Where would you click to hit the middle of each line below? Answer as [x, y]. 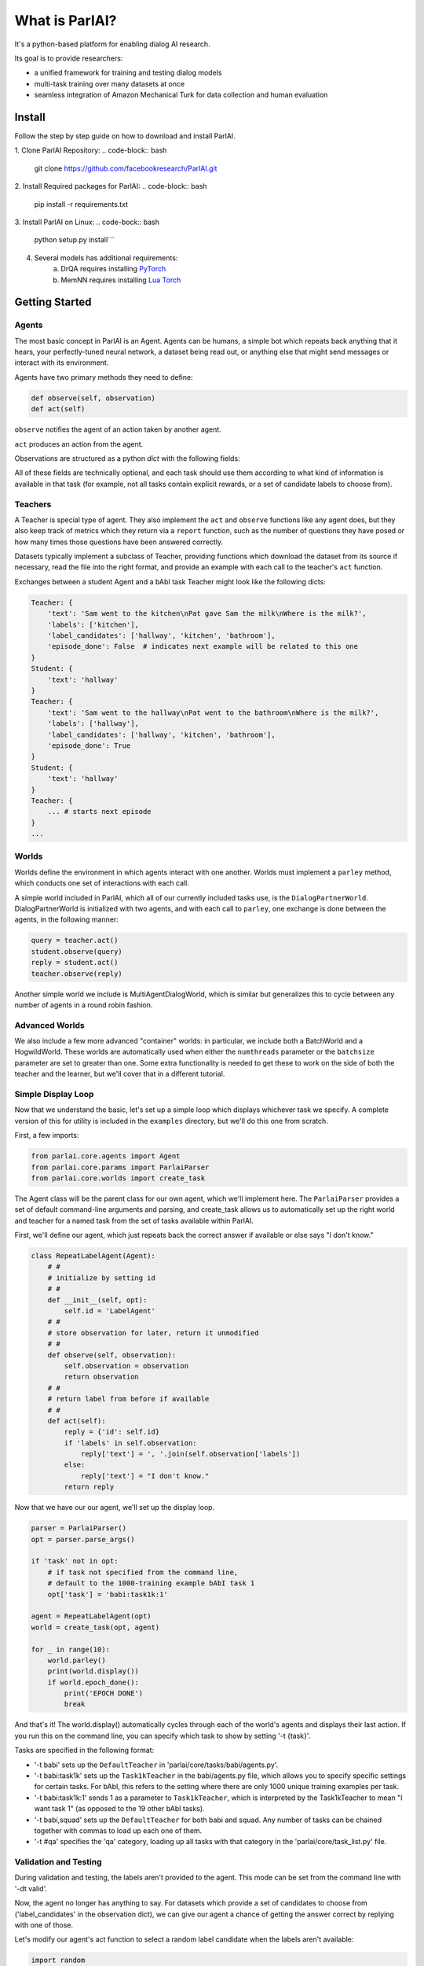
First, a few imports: [47, 1136]
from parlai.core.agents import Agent [106, 1156]
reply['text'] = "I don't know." [145, 1476]
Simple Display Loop [54, 1094]
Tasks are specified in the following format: [84, 1751]
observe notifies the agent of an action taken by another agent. [118, 429]
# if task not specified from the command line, [143, 1572]
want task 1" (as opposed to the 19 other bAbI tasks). [119, 1809]
